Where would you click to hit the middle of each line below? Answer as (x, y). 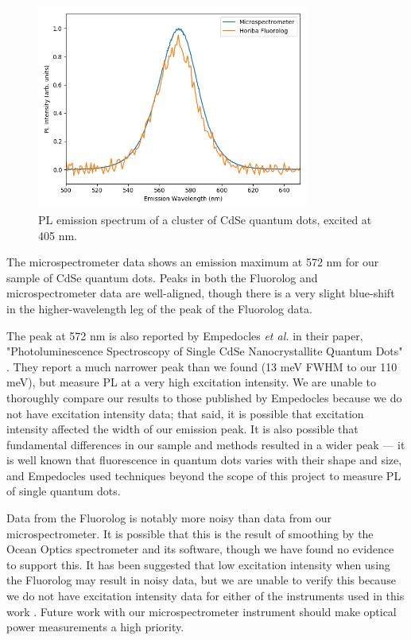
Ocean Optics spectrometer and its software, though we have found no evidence (200, 549)
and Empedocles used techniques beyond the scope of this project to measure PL (204, 475)
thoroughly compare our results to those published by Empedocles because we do (204, 397)
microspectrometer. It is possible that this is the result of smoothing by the (190, 533)
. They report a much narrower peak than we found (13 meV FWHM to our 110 (202, 366)
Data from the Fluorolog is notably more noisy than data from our (169, 518)
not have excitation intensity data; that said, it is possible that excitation (185, 413)
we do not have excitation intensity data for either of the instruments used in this (205, 596)
